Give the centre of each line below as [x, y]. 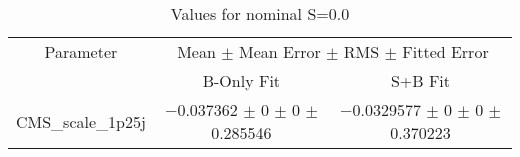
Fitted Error [445, 51]
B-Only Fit [241, 80]
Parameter [81, 51]
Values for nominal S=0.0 [260, 13]
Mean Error [279, 51]
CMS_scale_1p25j [81, 121]
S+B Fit [420, 80]
